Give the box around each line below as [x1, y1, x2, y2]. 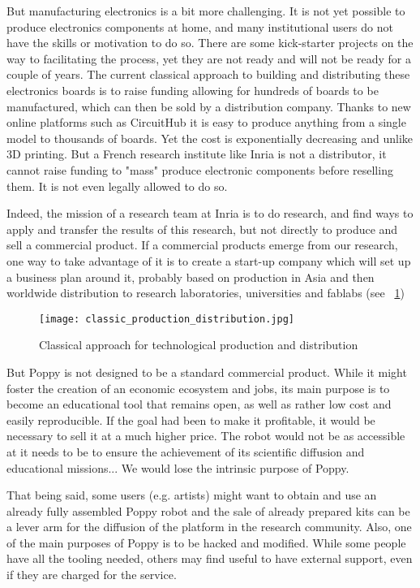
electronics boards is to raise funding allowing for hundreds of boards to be [6, 81, 379, 98]
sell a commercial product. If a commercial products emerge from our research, [6, 236, 398, 253]
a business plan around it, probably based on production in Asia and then [6, 268, 375, 285]
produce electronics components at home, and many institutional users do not [6, 18, 393, 35]
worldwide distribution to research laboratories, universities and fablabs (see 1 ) [6, 284, 405, 301]
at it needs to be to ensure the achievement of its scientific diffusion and [6, 443, 365, 460]
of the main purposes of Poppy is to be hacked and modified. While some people [6, 534, 406, 551]
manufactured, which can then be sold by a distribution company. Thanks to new [6, 97, 411, 115]
